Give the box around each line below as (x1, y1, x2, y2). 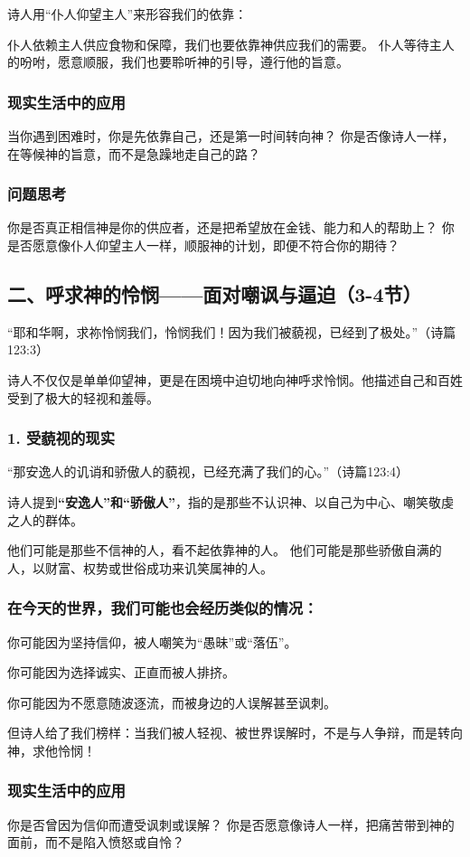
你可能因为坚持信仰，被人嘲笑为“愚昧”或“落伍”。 (7, 632, 297, 651)
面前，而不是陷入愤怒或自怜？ (7, 833, 184, 852)
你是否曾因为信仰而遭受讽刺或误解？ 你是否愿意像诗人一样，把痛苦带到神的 (7, 815, 455, 833)
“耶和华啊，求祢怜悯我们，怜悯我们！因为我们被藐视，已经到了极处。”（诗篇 (7, 322, 456, 341)
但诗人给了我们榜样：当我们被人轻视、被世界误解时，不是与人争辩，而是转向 (7, 723, 463, 742)
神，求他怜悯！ (7, 740, 96, 759)
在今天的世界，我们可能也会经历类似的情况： (7, 597, 318, 619)
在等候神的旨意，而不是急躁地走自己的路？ (7, 144, 260, 163)
